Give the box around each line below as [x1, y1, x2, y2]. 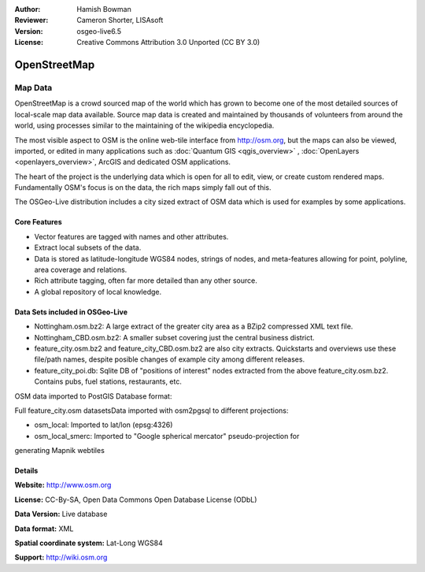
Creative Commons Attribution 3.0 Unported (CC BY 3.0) [76, 38, 261, 47]
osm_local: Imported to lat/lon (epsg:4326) [34, 420, 173, 429]
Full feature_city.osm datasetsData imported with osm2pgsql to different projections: [14, 406, 289, 415]
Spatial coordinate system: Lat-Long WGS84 [14, 538, 163, 548]
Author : [14, 5, 41, 13]
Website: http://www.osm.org [14, 481, 112, 490]
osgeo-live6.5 [76, 26, 122, 35]
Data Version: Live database [14, 509, 108, 519]
